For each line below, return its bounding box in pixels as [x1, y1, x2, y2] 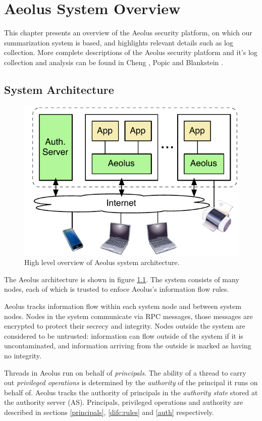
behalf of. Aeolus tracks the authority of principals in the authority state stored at [4, 387, 258, 397]
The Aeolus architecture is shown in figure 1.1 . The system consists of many [4, 274, 239, 284]
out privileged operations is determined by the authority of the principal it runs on [4, 377, 258, 388]
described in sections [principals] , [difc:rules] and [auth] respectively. [4, 406, 214, 417]
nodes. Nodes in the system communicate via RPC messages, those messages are [4, 310, 253, 321]
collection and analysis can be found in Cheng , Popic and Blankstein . [4, 57, 223, 67]
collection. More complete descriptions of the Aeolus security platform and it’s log [4, 47, 257, 58]
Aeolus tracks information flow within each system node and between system [4, 300, 241, 311]
